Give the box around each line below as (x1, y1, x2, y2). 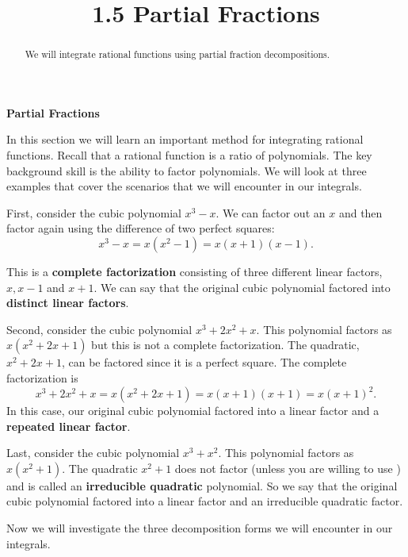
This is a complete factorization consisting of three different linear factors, (6, 263, 383, 279)
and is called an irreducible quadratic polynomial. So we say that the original (6, 477, 398, 494)
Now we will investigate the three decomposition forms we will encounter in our (6, 520, 393, 536)
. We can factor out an (215, 204, 326, 221)
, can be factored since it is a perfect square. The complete (61, 354, 347, 371)
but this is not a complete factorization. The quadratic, (91, 336, 360, 353)
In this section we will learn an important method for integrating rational (6, 131, 364, 148)
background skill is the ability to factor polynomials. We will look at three (6, 162, 367, 179)
